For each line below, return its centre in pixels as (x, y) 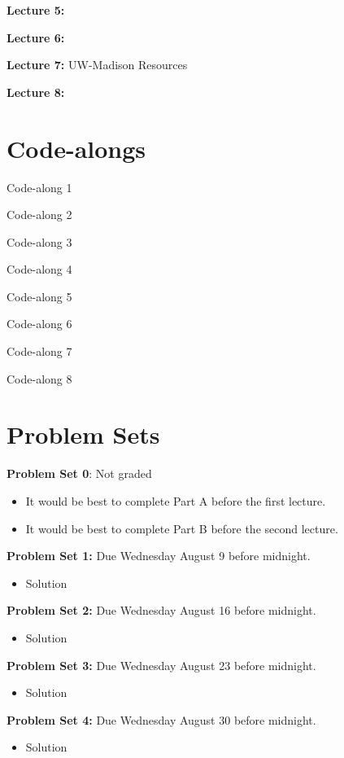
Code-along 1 (39, 187)
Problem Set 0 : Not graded (79, 473)
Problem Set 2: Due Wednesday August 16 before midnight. (161, 610)
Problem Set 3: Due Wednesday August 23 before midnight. (161, 665)
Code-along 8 (39, 378)
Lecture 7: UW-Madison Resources (97, 65)
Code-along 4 (39, 269)
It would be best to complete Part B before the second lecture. (182, 528)
